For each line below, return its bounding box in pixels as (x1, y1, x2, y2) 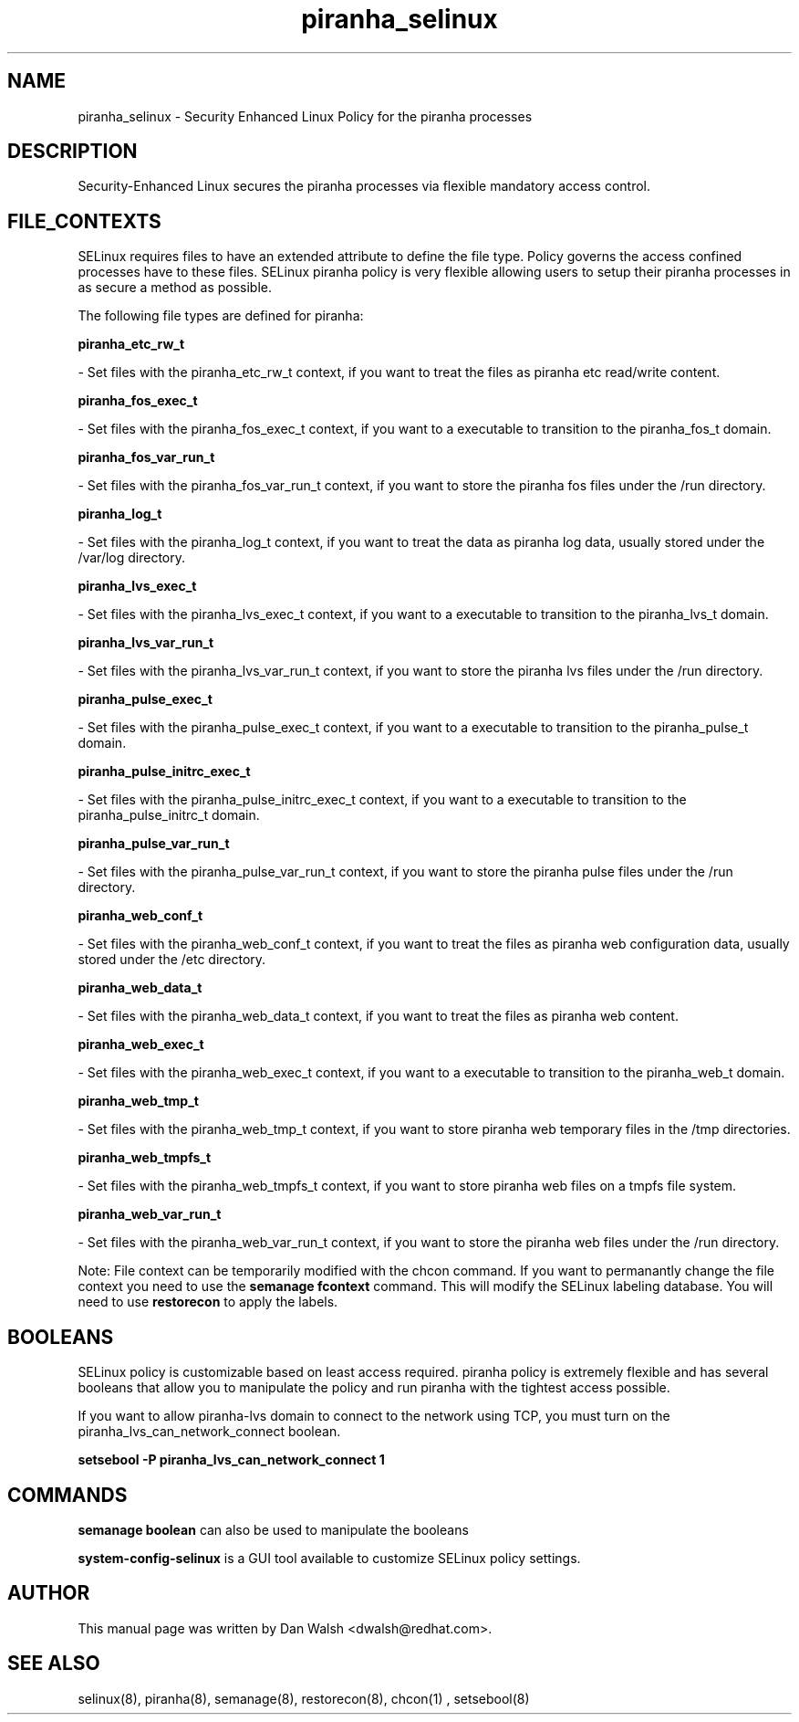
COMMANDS (7, 1483, 128, 1507)
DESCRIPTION (7, 140, 138, 163)
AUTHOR (7, 1581, 90, 1605)
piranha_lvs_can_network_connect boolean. (78, 1423, 341, 1440)
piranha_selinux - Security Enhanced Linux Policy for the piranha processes (78, 108, 533, 124)
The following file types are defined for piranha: (78, 308, 364, 324)
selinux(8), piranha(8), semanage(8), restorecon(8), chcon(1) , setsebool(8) (78, 1690, 530, 1706)
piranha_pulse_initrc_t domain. (78, 807, 260, 824)
